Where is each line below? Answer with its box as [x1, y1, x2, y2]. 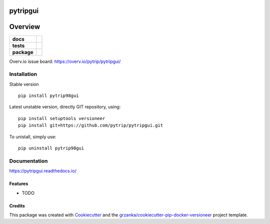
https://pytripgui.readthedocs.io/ [9, 168, 77, 174]
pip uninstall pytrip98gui [18, 145, 84, 151]
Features [9, 180, 28, 187]
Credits [9, 202, 25, 208]
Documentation [9, 157, 48, 164]
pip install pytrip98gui [18, 93, 79, 98]
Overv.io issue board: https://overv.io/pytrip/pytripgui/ [9, 58, 121, 64]
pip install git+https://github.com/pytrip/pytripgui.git [18, 122, 163, 128]
